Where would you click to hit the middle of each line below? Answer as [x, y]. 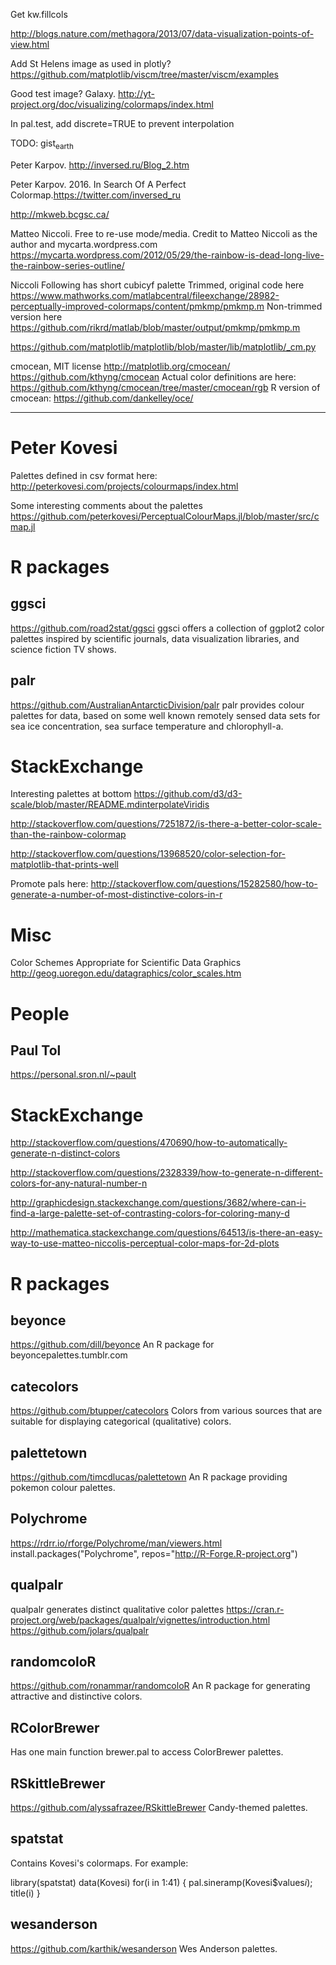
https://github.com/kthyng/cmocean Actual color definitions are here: [153, 376]
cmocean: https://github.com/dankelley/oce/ [102, 398]
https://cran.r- [255, 1609]
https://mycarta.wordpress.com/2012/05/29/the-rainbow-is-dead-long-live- [167, 255]
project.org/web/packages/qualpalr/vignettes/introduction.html [140, 1620]
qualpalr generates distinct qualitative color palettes [117, 1609]
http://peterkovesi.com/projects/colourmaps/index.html [124, 486]
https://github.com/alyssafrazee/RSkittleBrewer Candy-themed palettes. [159, 1808]
